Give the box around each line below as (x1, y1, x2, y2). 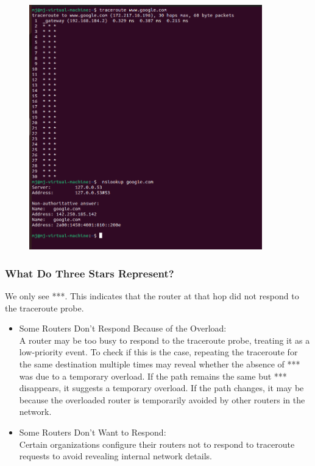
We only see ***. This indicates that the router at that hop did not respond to (5, 290, 299, 302)
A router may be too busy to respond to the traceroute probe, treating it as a (19, 333, 310, 346)
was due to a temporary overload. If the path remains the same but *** (19, 369, 287, 382)
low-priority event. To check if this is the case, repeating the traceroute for (19, 346, 298, 358)
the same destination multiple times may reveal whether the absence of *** (19, 358, 300, 370)
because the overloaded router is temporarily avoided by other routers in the (19, 393, 305, 406)
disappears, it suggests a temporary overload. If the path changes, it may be (19, 381, 304, 394)
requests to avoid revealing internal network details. (19, 450, 212, 462)
